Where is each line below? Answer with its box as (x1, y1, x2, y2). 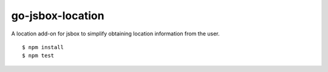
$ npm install (22, 44, 64, 50)
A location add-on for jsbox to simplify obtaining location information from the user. (11, 30, 220, 37)
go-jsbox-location (11, 9, 104, 22)
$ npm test (22, 52, 55, 59)
